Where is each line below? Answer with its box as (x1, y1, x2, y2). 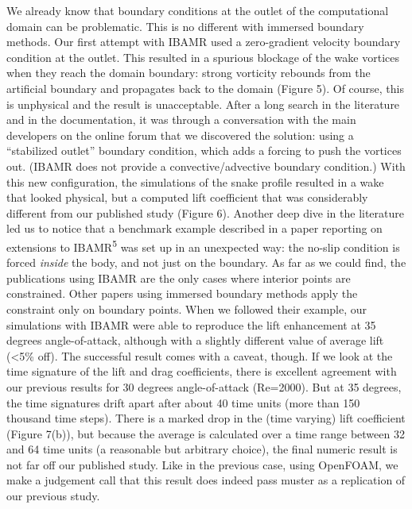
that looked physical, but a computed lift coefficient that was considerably (6, 189, 368, 206)
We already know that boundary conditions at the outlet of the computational (6, 2, 389, 18)
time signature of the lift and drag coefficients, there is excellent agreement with (6, 363, 397, 380)
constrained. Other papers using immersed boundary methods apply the (6, 285, 358, 302)
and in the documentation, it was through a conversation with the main (6, 111, 356, 128)
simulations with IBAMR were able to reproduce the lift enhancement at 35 (6, 316, 376, 333)
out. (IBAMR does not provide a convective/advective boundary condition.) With (6, 157, 406, 174)
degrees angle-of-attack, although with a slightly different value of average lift (6, 332, 384, 349)
